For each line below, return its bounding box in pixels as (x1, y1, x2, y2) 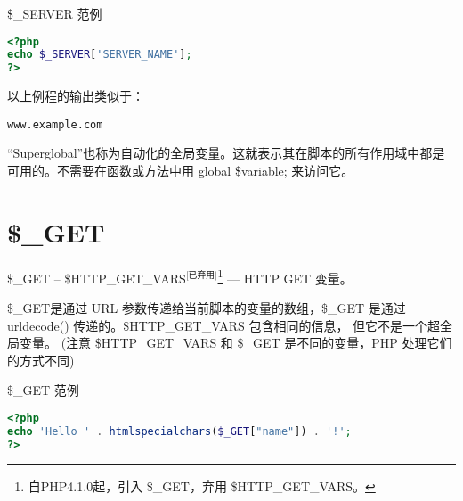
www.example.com (7, 118, 103, 131)
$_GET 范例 (7, 381, 79, 399)
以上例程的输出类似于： (7, 86, 144, 105)
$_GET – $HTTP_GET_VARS (7, 268, 186, 287)
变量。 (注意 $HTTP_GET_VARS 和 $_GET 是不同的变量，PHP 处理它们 (19, 333, 452, 352)
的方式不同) (7, 350, 75, 369)
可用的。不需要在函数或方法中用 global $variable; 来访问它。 (7, 161, 354, 180)
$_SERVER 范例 (7, 4, 102, 22)
